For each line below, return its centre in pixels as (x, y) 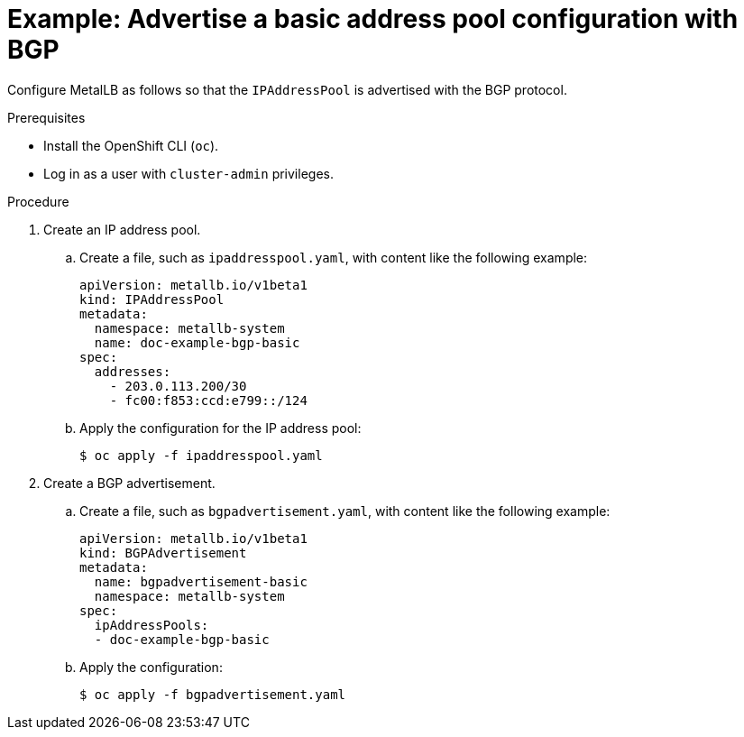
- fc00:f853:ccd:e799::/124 (208, 400)
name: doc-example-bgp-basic (197, 342)
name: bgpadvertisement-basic (201, 581)
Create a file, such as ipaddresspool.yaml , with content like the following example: (334, 257)
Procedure (38, 201)
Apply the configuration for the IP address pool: (220, 428)
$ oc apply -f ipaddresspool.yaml (201, 455)
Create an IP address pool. (122, 229)
